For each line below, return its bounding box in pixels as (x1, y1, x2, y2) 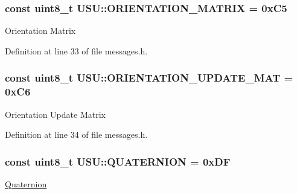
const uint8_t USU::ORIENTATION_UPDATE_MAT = (5, 70, 293, 85)
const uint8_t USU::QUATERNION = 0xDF (5, 154, 231, 169)
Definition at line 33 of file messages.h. (5, 44, 148, 57)
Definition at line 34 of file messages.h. (5, 128, 148, 141)
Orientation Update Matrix (5, 108, 106, 120)
